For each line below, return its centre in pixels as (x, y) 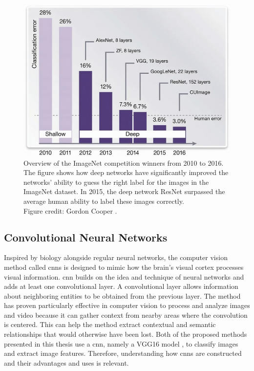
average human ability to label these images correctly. (104, 201)
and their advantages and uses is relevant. (66, 362)
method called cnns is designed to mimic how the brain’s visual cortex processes (124, 267)
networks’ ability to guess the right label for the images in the (116, 182)
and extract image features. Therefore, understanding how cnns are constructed (123, 353)
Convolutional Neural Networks (86, 237)
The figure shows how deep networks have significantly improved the (126, 172)
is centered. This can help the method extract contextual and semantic (110, 324)
